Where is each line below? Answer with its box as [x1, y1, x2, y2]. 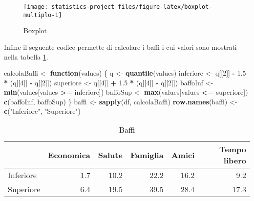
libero [223, 155, 246, 166]
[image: [23, 3, 48, 10]
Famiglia [130, 149, 164, 161]
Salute [98, 149, 123, 161]
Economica [48, 149, 90, 161]
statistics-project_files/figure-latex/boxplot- [51, 3, 212, 10]
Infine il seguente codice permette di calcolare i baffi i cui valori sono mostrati [4, 41, 237, 52]
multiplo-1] [23, 11, 62, 19]
